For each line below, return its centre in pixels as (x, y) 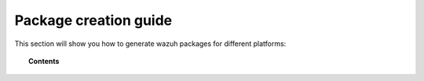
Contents (44, 61)
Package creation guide (93, 20)
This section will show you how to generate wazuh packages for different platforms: (150, 44)
